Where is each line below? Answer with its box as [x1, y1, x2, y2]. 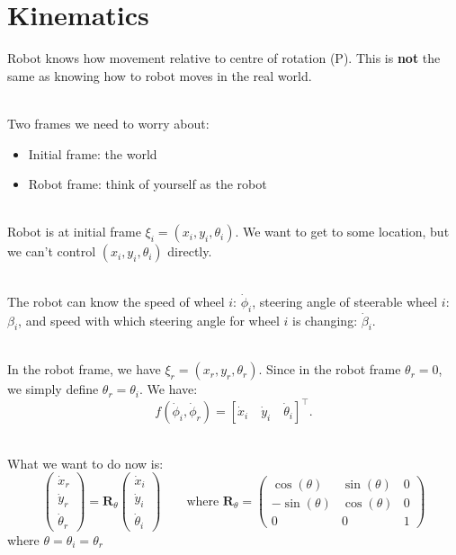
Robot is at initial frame [7, 222, 141, 241]
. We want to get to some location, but [235, 222, 450, 241]
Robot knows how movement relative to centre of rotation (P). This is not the [7, 49, 441, 67]
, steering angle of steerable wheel [252, 291, 438, 310]
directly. [167, 242, 212, 261]
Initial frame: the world [28, 144, 157, 163]
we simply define [7, 380, 99, 398]
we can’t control [7, 242, 96, 261]
